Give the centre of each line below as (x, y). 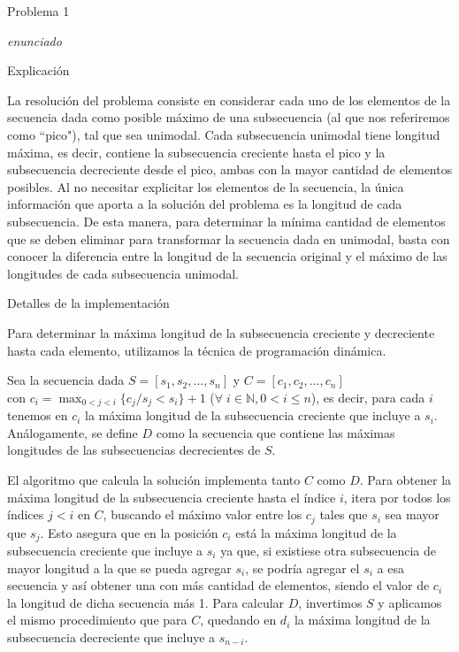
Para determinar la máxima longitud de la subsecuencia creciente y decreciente (221, 332)
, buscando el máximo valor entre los (203, 514)
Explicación (38, 70)
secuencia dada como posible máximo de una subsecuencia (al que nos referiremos (229, 117)
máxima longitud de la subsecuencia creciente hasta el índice (172, 497)
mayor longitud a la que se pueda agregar (119, 568)
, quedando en (238, 620)
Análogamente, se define (73, 432)
